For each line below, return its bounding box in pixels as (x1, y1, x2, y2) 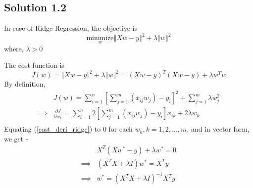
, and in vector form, (187, 124, 250, 134)
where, (4, 43, 24, 53)
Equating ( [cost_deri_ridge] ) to (4, 124, 101, 134)
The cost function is (4, 60, 64, 70)
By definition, (4, 79, 46, 89)
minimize (86, 35, 114, 42)
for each (108, 124, 133, 134)
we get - (4, 133, 28, 143)
